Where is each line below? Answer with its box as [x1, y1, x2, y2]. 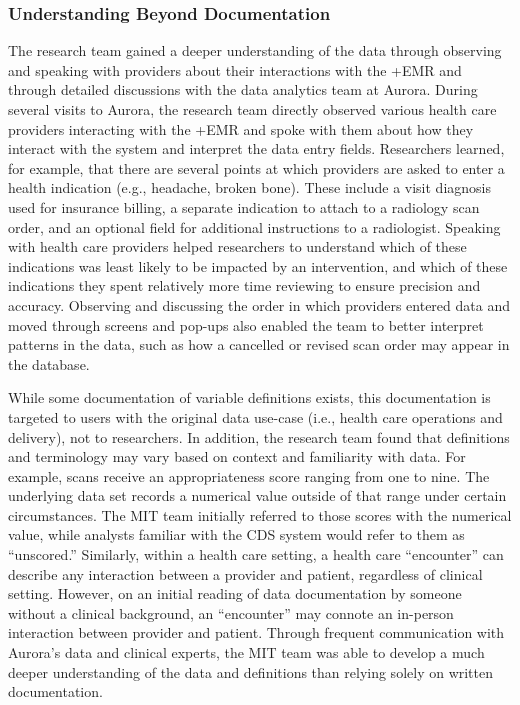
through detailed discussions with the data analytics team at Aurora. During [8, 79, 478, 100]
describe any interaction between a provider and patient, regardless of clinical [8, 563, 483, 584]
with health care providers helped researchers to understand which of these [8, 236, 467, 257]
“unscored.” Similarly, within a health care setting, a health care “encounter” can [8, 544, 504, 565]
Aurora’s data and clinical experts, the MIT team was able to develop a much [8, 642, 485, 663]
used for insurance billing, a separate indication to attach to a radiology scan [8, 196, 480, 217]
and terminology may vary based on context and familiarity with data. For [8, 446, 466, 467]
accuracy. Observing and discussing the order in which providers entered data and [8, 294, 510, 315]
